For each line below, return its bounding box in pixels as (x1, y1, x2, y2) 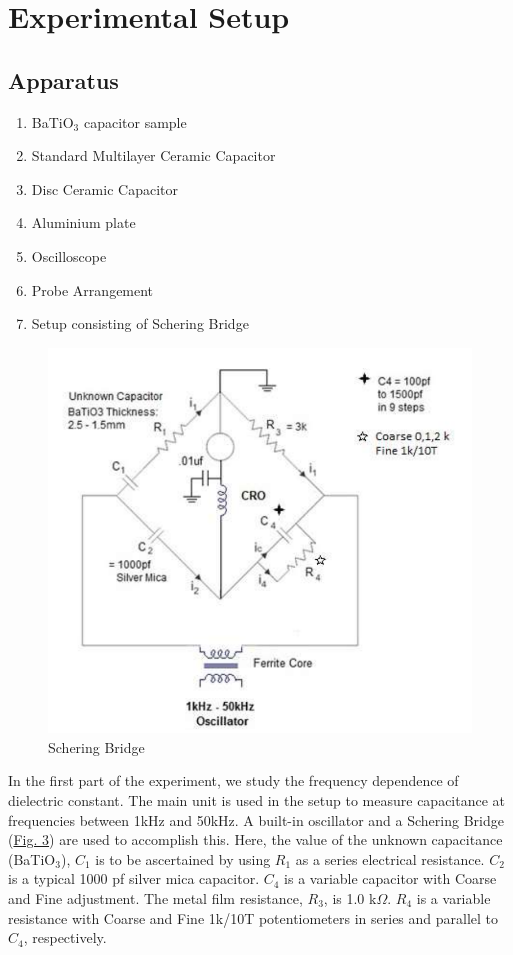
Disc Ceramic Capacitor (31, 178, 178, 199)
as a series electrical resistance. (295, 848, 485, 869)
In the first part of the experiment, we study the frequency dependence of (8, 770, 459, 791)
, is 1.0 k (323, 887, 377, 908)
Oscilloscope (31, 245, 107, 266)
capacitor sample (83, 111, 187, 132)
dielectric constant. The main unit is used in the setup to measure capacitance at (8, 789, 506, 810)
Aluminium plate (31, 212, 136, 233)
